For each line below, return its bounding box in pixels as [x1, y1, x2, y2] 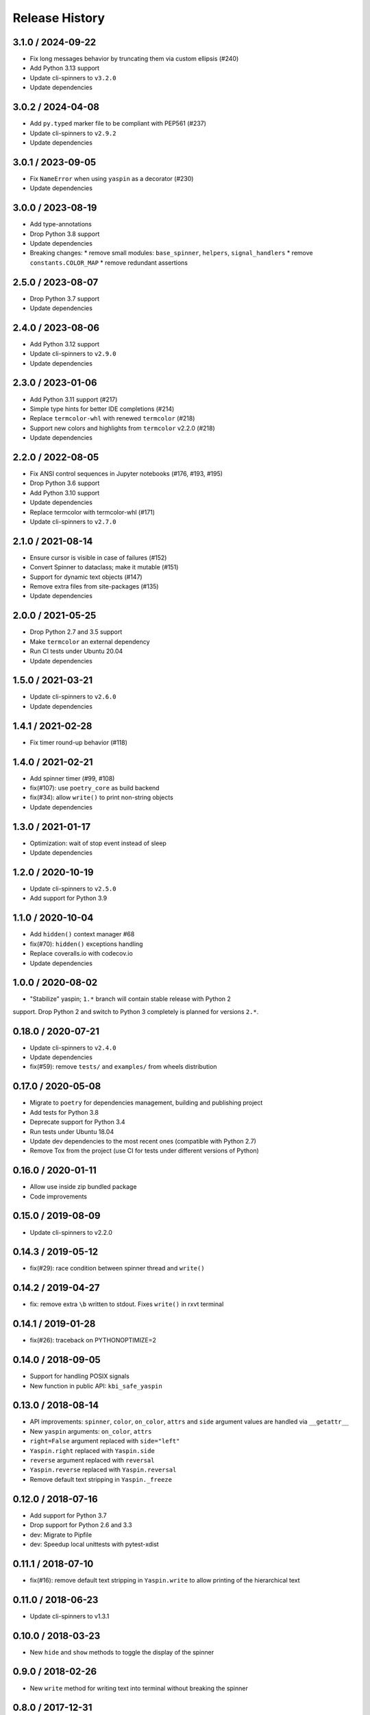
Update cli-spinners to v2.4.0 [29, 1043, 116, 1052]
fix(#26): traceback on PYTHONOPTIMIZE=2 [29, 1336, 157, 1345]
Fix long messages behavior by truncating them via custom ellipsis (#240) [29, 55, 239, 63]
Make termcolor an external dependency [29, 637, 150, 646]
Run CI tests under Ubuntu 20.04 [29, 647, 123, 655]
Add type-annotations [29, 220, 92, 228]
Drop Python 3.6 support [29, 479, 100, 487]
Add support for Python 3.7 [29, 1511, 107, 1519]
